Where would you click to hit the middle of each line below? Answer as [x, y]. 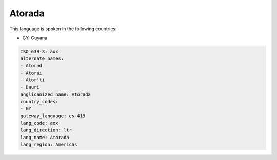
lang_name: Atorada [45, 137]
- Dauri [30, 87]
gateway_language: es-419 [53, 116]
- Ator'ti [33, 80]
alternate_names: [42, 59]
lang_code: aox [39, 123]
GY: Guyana [35, 38]
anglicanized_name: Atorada [55, 94]
